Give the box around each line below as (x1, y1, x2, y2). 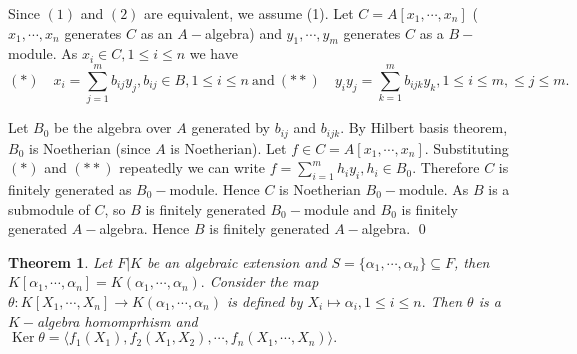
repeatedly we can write (119, 157, 266, 178)
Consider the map (209, 271, 319, 292)
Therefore (420, 157, 480, 178)
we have (189, 43, 238, 64)
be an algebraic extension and (146, 251, 327, 272)
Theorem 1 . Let (8, 251, 113, 272)
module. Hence (169, 178, 260, 199)
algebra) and (204, 22, 282, 43)
